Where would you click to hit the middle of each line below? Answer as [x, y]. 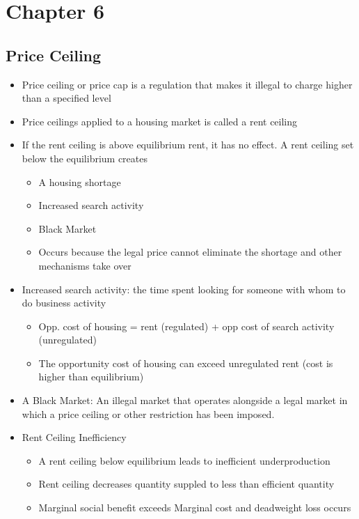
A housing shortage [80, 181]
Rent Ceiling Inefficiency [74, 437]
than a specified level [66, 98]
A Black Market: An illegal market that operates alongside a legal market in [185, 400]
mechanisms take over [85, 265]
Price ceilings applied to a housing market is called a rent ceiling [160, 121]
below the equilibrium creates [85, 158]
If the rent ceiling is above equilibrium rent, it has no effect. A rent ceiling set [188, 145]
